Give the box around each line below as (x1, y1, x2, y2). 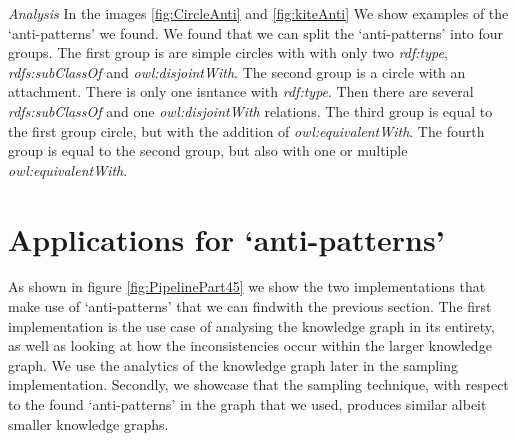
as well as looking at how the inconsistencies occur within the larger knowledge (8, 335, 492, 356)
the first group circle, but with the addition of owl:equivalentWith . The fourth (8, 120, 485, 141)
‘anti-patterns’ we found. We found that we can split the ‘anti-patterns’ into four (8, 22, 504, 43)
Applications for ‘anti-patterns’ (8, 218, 445, 259)
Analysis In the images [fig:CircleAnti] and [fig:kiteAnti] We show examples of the (8, 3, 509, 23)
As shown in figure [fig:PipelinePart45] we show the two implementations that (8, 276, 486, 297)
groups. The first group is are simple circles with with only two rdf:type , (8, 42, 448, 63)
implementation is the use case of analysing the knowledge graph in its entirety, (8, 315, 495, 336)
